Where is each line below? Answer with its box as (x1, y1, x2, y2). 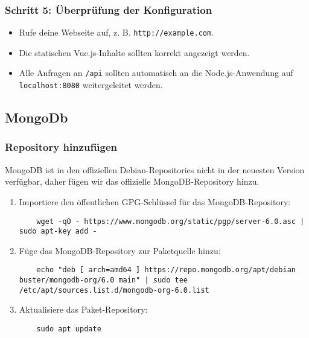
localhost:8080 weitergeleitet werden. (19, 78, 163, 91)
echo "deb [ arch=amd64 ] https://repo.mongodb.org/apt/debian (36, 266, 296, 275)
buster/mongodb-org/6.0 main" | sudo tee (19, 276, 188, 285)
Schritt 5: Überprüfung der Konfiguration (5, 2, 212, 17)
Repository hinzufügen (5, 139, 118, 155)
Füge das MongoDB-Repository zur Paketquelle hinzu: (19, 244, 221, 257)
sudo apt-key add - (19, 227, 97, 236)
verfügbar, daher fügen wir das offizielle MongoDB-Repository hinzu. (5, 175, 260, 188)
